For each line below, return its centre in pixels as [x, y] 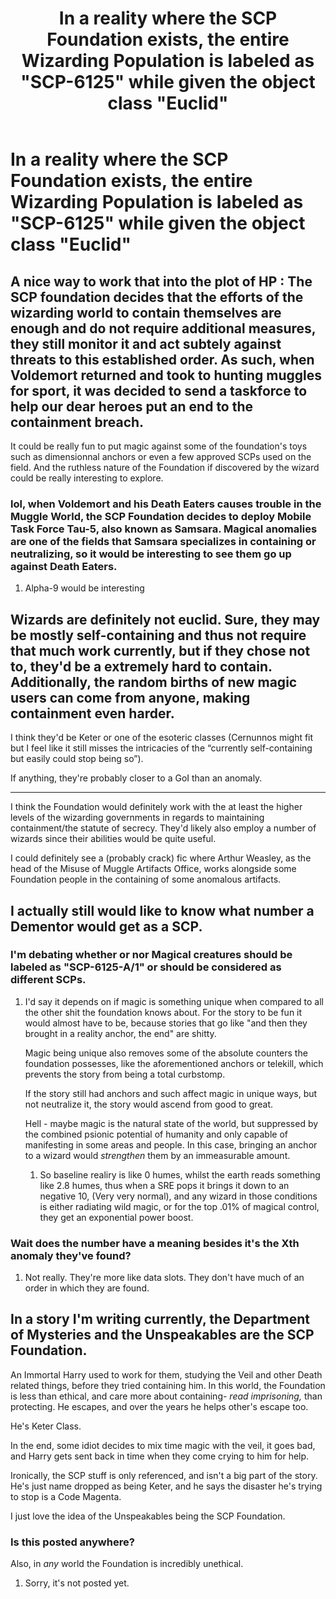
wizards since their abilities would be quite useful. [113, 839]
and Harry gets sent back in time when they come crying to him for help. [160, 1456]
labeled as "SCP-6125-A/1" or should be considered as [146, 967]
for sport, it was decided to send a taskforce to [159, 390]
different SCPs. [48, 980]
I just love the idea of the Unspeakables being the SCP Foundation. [148, 1516]
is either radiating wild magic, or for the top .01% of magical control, [179, 1206]
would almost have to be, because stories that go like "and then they [166, 1023]
